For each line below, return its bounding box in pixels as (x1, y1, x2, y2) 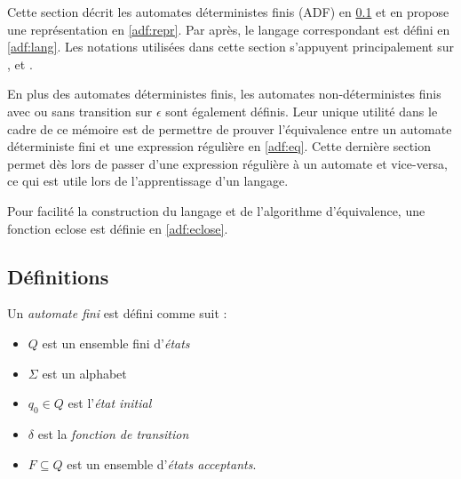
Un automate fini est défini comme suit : (7, 304, 227, 323)
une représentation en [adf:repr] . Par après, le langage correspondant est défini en (7, 20, 450, 38)
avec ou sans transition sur (7, 101, 153, 120)
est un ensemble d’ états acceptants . (67, 454, 257, 473)
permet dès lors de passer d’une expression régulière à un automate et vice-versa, (7, 154, 448, 172)
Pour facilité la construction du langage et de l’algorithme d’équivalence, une (7, 201, 425, 220)
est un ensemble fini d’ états (42, 333, 190, 352)
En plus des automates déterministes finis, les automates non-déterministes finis (7, 84, 441, 103)
